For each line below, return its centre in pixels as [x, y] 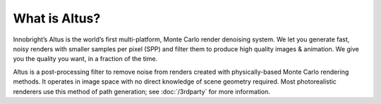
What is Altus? [57, 18]
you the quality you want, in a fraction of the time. [85, 59]
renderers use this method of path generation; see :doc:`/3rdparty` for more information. [142, 91]
